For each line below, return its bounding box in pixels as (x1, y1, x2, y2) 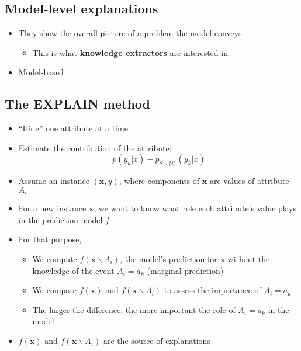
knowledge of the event (32, 264, 115, 276)
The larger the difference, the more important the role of (32, 303, 236, 315)
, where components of (119, 175, 200, 187)
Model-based (18, 66, 64, 78)
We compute (32, 253, 77, 265)
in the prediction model (18, 213, 103, 225)
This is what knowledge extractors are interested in (32, 46, 228, 58)
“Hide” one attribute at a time (18, 122, 128, 134)
